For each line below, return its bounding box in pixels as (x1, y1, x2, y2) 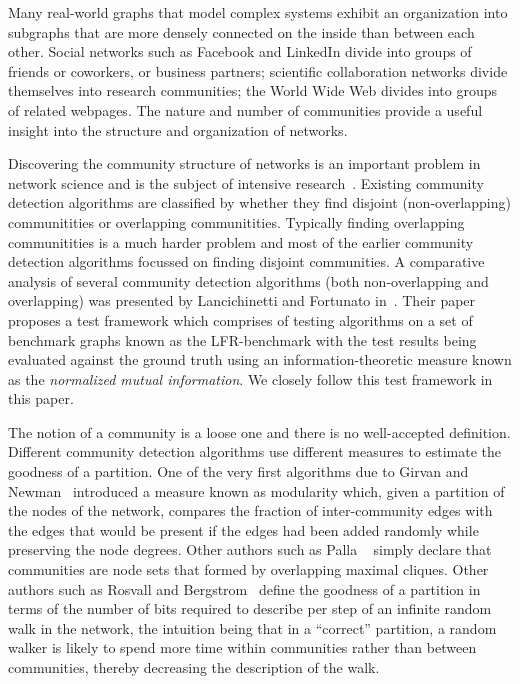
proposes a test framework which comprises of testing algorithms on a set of (8, 309, 473, 330)
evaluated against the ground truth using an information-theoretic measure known (8, 349, 512, 370)
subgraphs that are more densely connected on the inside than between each (8, 21, 475, 42)
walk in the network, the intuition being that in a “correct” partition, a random (8, 617, 497, 638)
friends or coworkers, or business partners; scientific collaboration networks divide (8, 60, 508, 81)
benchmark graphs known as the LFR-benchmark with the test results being (8, 329, 477, 350)
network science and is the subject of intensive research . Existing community (8, 172, 484, 193)
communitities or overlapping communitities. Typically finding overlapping (8, 211, 465, 232)
